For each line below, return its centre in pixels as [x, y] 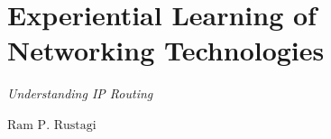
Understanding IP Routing [80, 93]
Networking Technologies [166, 50]
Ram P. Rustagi [52, 125]
